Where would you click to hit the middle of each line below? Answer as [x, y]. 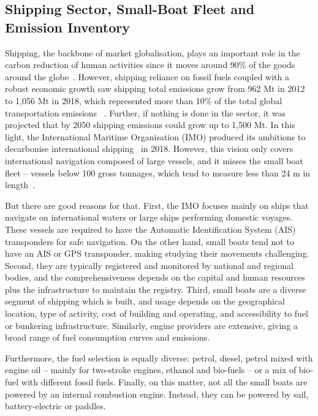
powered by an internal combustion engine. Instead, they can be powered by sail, [157, 394]
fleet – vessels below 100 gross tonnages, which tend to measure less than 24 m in [158, 172]
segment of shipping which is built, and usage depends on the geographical [145, 301]
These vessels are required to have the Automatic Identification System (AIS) [150, 229]
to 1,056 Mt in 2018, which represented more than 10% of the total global [144, 100]
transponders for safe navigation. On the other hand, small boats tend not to [150, 241]
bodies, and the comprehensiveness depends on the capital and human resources [155, 277]
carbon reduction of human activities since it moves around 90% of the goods [150, 65]
